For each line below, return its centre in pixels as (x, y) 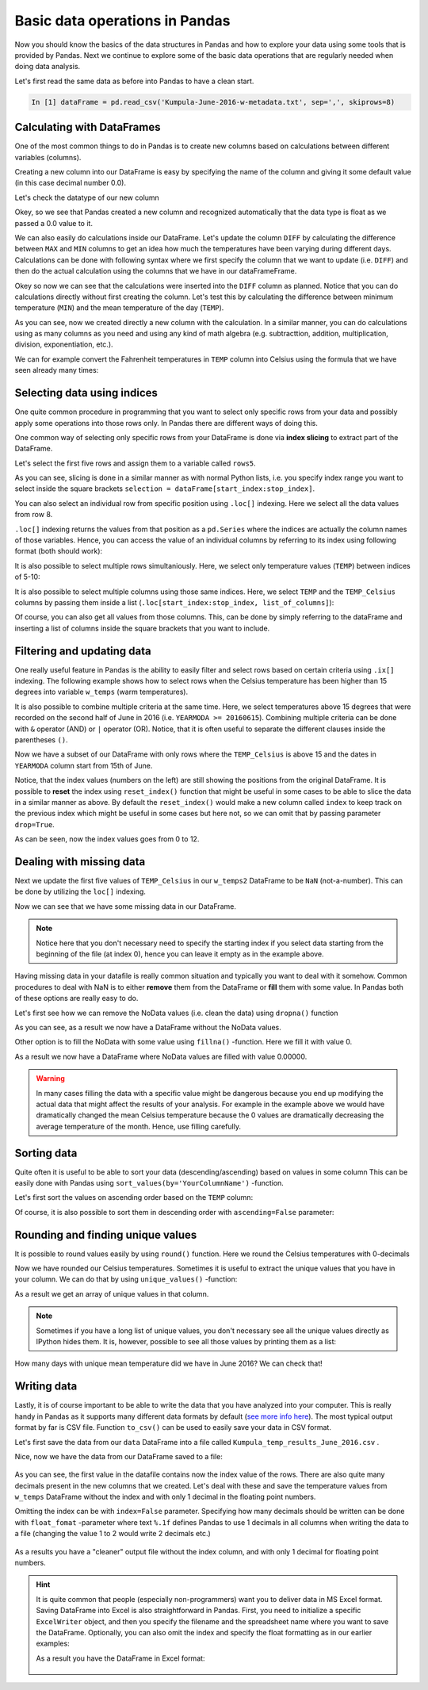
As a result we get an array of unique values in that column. (112, 1293)
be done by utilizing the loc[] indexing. (80, 891)
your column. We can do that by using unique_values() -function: (126, 1279)
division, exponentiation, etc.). (64, 344)
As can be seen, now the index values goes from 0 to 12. (107, 839)
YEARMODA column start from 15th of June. (84, 765)
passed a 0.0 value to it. (53, 223)
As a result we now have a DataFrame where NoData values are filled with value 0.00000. (161, 1056)
